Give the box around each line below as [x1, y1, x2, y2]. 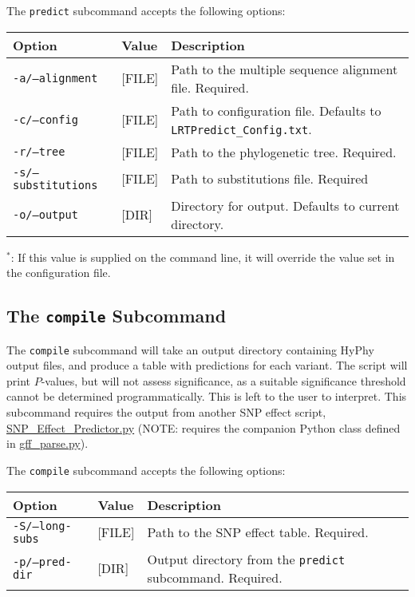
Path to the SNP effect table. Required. [147, 523, 369, 541]
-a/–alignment [13, 71, 98, 85]
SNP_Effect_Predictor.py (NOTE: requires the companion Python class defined [6, 419, 401, 436]
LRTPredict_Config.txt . [171, 119, 312, 138]
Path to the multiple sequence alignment [171, 59, 398, 78]
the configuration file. [6, 264, 111, 281]
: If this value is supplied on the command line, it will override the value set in [10, 248, 395, 265]
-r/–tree [13, 145, 65, 159]
